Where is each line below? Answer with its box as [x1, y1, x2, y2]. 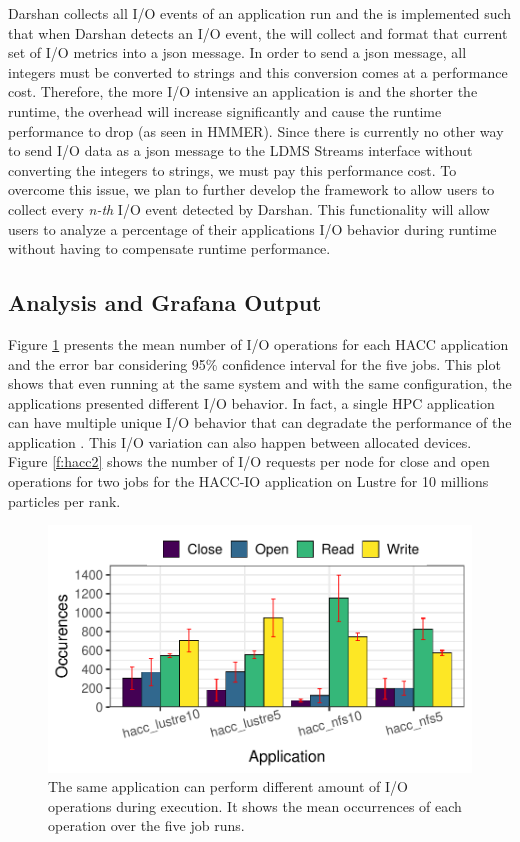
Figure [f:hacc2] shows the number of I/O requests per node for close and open [8, 451, 490, 472]
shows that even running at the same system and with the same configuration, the [8, 373, 512, 394]
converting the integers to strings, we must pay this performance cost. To [8, 159, 457, 180]
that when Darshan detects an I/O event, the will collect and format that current [8, 22, 508, 43]
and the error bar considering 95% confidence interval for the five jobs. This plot [8, 353, 501, 374]
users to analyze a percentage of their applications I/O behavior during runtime [8, 218, 497, 239]
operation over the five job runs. [48, 815, 245, 836]
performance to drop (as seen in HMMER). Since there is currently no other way [8, 120, 504, 141]
